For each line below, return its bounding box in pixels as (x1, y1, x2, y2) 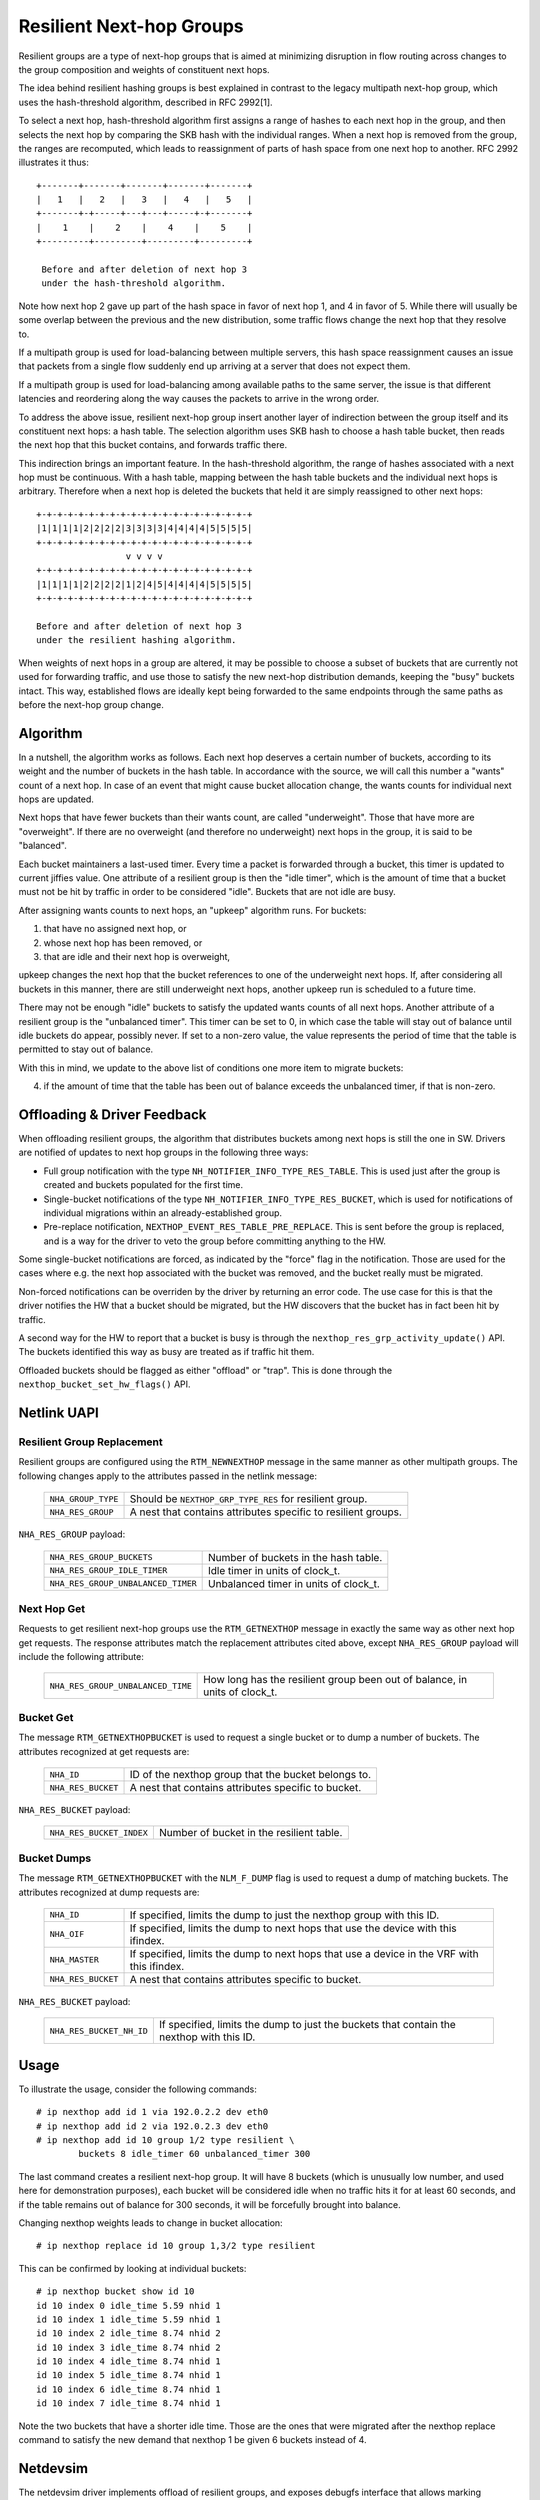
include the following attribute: (18, 1651, 144, 1663)
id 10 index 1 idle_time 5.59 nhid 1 (36, 2313, 222, 2325)
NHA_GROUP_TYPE (49, 1493, 119, 1504)
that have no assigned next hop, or (43, 923, 187, 935)
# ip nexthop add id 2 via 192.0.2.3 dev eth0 (36, 2120, 269, 2132)
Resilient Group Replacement (18, 1435, 164, 1449)
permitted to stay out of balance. (18, 1043, 154, 1055)
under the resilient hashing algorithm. (36, 635, 237, 646)
